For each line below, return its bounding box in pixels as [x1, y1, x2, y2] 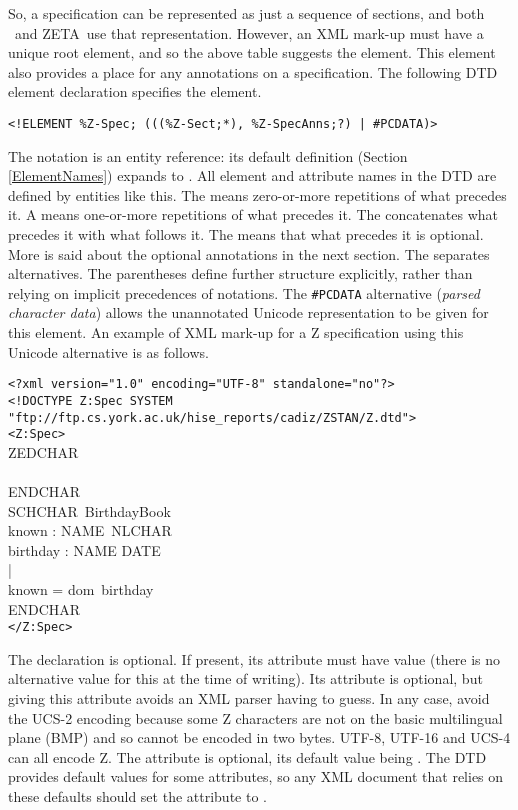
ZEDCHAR [8, 441, 79, 462]
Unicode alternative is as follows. [8, 341, 209, 362]
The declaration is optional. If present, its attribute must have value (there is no [8, 648, 501, 669]
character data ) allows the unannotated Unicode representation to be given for [8, 302, 489, 323]
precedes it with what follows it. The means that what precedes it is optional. [8, 224, 484, 244]
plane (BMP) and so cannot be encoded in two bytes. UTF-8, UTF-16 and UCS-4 [8, 727, 511, 748]
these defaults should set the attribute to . [8, 786, 267, 806]
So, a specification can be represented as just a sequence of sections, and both [8, 3, 485, 23]
